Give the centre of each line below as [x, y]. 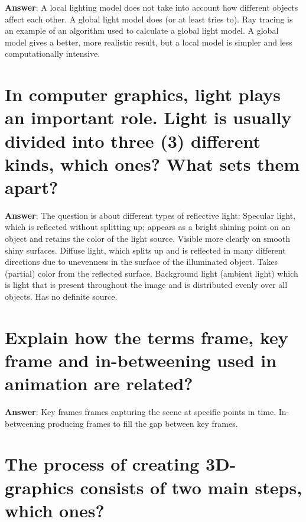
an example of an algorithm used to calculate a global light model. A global [142, 30]
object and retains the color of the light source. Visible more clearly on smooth [148, 239]
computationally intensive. [53, 54]
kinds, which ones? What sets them [152, 163]
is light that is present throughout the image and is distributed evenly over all [146, 285]
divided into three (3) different [133, 140]
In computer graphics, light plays [143, 94]
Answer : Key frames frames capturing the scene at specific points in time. [141, 412]
